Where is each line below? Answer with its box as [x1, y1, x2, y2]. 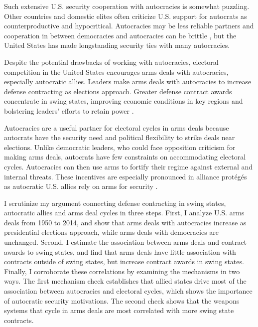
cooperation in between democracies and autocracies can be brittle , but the [4, 30, 237, 40]
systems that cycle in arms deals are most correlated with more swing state [4, 305, 234, 316]
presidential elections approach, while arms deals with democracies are [4, 227, 219, 237]
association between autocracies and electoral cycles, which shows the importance [4, 286, 253, 296]
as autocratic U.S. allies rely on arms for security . [4, 181, 158, 191]
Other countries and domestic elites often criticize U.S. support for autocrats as [4, 10, 247, 21]
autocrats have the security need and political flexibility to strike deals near [4, 132, 235, 143]
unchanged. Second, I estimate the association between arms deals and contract [4, 237, 247, 247]
